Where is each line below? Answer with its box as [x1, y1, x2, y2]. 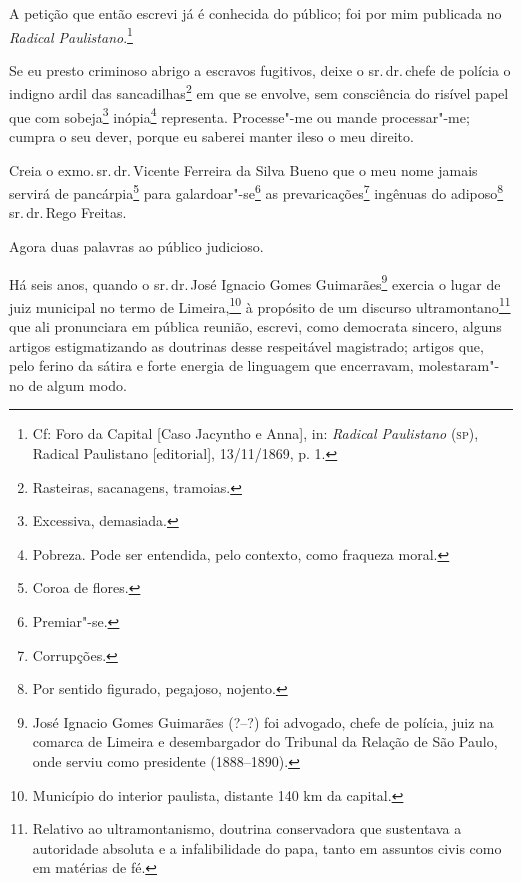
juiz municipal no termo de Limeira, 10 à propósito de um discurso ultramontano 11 [9, 293, 511, 317]
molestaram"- [418, 355, 500, 376]
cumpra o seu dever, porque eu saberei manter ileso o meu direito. [9, 125, 414, 146]
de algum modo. [28, 374, 127, 395]
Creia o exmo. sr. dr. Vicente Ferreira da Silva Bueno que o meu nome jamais [9, 159, 478, 180]
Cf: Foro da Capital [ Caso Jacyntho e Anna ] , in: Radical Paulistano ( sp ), [32, 423, 479, 444]
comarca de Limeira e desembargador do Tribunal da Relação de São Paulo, [32, 731, 498, 752]
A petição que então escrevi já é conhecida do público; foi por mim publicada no [9, 3, 502, 23]
